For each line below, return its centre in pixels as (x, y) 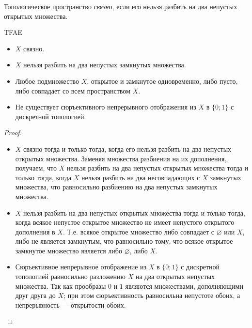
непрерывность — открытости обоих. (71, 305)
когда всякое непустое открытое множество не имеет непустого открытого (125, 222)
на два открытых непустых (175, 276)
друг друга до (35, 295)
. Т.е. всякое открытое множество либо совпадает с (138, 231)
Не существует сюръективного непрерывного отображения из (106, 107)
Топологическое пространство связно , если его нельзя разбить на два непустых (121, 6)
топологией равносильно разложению (71, 276)
